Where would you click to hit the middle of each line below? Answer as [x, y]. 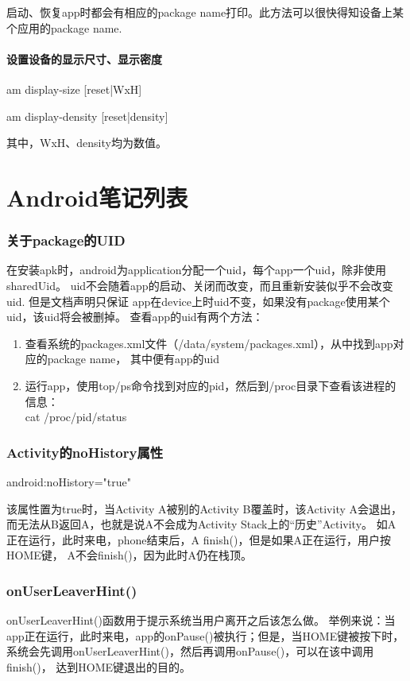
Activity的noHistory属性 [85, 452]
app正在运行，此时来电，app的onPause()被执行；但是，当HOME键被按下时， [205, 635]
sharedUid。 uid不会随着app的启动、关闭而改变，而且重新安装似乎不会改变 [200, 285]
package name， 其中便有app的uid [133, 359]
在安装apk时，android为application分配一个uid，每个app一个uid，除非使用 [197, 270]
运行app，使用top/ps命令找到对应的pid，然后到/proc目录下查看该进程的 [211, 385]
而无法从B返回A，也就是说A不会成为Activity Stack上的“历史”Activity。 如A [201, 524]
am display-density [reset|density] [87, 116]
